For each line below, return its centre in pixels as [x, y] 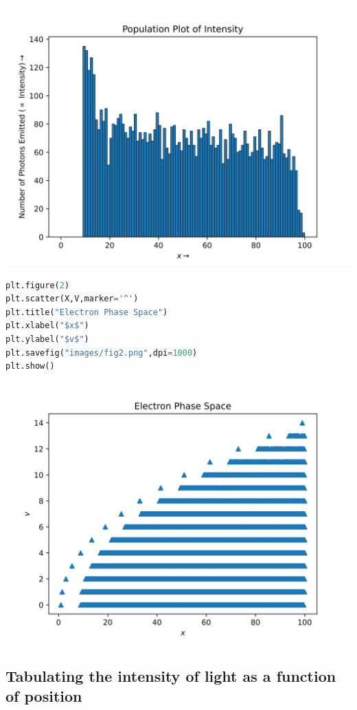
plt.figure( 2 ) [38, 285]
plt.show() [30, 366]
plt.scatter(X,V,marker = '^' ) [72, 299]
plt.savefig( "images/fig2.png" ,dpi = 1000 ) [102, 353]
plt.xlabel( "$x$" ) [47, 326]
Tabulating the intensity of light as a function [171, 675]
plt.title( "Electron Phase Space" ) [87, 312]
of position [44, 696]
